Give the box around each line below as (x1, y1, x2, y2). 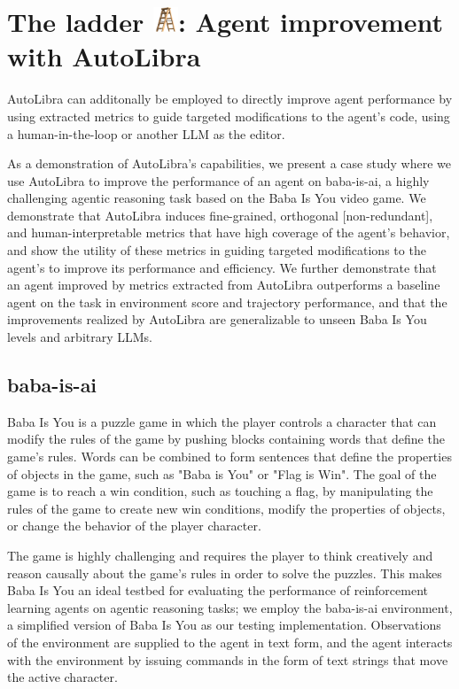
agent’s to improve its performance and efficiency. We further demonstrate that (7, 258, 437, 276)
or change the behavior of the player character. (7, 516, 261, 535)
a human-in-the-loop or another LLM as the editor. (7, 124, 285, 143)
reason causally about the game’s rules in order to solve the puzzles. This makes (7, 563, 442, 582)
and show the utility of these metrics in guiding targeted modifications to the (7, 241, 426, 259)
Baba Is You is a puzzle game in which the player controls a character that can (7, 412, 437, 430)
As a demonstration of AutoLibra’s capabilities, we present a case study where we (7, 154, 451, 173)
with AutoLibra (7, 38, 201, 74)
